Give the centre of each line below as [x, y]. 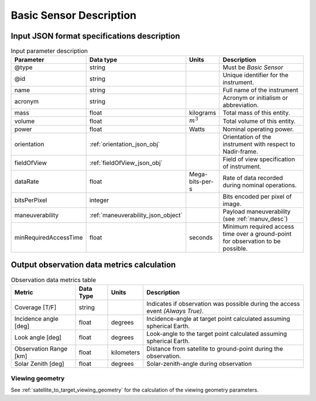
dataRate [27, 181]
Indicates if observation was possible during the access [223, 303]
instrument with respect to [259, 144]
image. [232, 204]
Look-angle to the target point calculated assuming [217, 334]
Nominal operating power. [258, 129]
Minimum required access [258, 227]
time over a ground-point [257, 234]
